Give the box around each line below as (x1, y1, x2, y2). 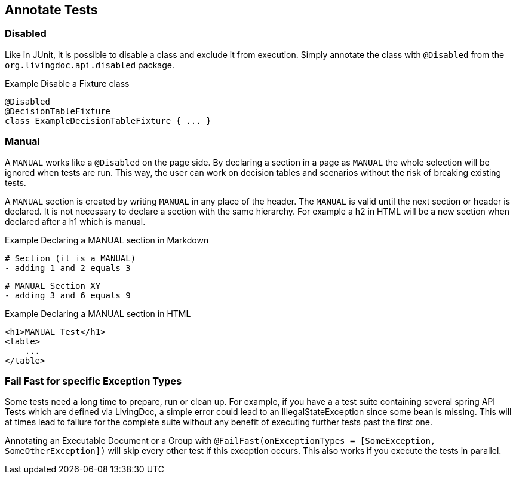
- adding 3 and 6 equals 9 (5, 290, 131, 300)
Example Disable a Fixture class (5, 78, 130, 89)
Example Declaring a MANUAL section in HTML (5, 308, 191, 319)
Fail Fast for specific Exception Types (5, 374, 182, 387)
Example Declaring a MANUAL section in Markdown (5, 234, 209, 245)
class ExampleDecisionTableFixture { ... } (5, 115, 211, 126)
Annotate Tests (5, 2, 98, 17)
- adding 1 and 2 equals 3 (5, 263, 131, 273)
